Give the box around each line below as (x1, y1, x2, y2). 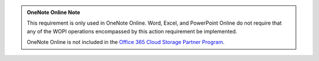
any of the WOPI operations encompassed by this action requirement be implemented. (27, 28, 237, 35)
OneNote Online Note (27, 9, 80, 16)
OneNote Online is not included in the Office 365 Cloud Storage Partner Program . (27, 39, 224, 46)
